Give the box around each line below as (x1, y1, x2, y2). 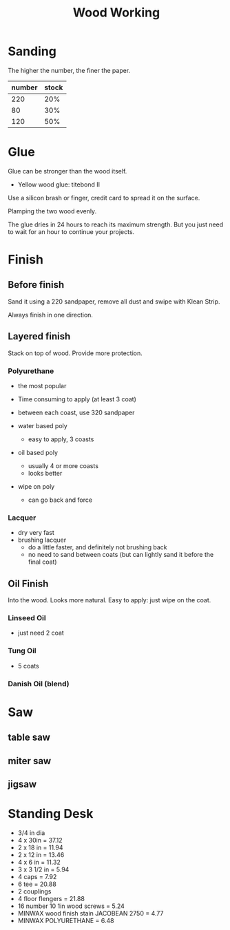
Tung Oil (8, 646, 36, 655)
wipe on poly (17, 482, 55, 490)
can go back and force (28, 496, 92, 504)
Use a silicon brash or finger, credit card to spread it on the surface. (8, 193, 200, 202)
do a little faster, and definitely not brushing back (28, 543, 167, 551)
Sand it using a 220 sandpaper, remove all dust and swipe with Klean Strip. (8, 297, 220, 306)
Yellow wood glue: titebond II (17, 180, 101, 189)
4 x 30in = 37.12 (17, 836, 63, 844)
